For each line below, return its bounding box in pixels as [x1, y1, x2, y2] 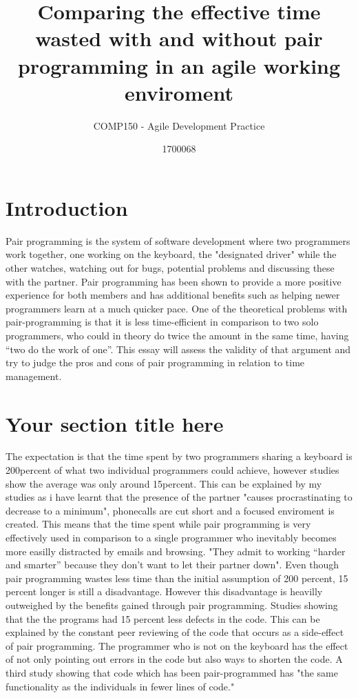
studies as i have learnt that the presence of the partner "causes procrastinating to [6, 490, 352, 504]
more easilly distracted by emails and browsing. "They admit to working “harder [6, 544, 346, 558]
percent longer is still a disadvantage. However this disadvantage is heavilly [6, 584, 323, 599]
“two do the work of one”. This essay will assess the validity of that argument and [6, 341, 351, 356]
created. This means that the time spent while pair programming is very [6, 517, 311, 531]
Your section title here [6, 409, 224, 437]
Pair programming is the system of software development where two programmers [6, 233, 350, 248]
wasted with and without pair [35, 24, 323, 52]
